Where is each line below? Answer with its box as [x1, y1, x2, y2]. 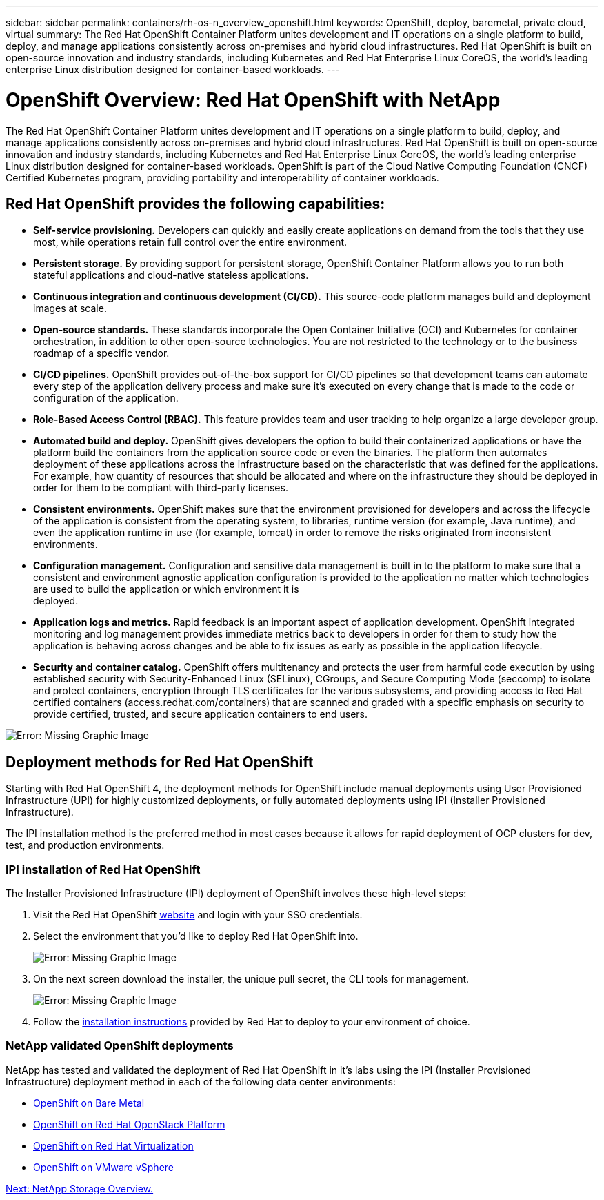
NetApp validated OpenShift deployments [6, 1039, 234, 1053]
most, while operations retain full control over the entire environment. [33, 236, 348, 248]
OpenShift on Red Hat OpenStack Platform [33, 1118, 225, 1130]
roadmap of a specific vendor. [33, 347, 170, 360]
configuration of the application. [33, 392, 179, 404]
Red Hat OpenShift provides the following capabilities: [6, 195, 385, 213]
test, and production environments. [6, 839, 165, 852]
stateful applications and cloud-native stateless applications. [33, 269, 309, 282]
